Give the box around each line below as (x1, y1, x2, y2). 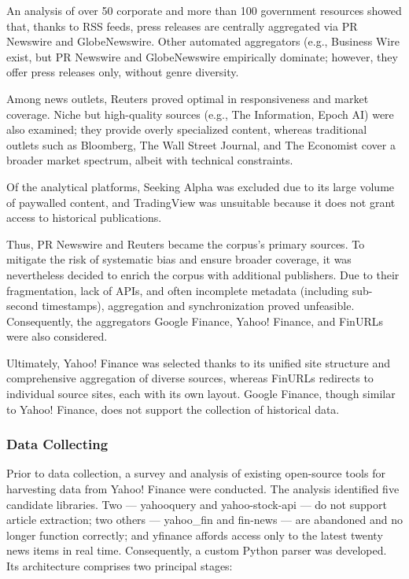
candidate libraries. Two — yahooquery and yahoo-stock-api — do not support (6, 496, 387, 512)
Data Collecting (6, 434, 109, 454)
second (6, 297, 39, 314)
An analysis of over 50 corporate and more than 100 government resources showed (6, 2, 402, 18)
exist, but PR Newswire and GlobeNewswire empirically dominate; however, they (6, 48, 398, 65)
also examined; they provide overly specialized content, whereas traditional (6, 121, 367, 138)
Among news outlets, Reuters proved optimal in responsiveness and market (6, 90, 369, 106)
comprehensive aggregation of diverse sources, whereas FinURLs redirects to (6, 370, 374, 386)
